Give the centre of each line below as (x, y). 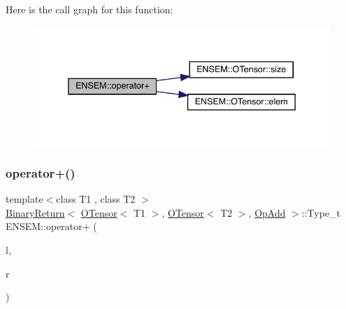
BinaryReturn (35, 212)
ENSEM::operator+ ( (51, 226)
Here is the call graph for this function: (89, 9)
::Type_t (321, 212)
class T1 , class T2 (96, 199)
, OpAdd (267, 212)
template (24, 199)
